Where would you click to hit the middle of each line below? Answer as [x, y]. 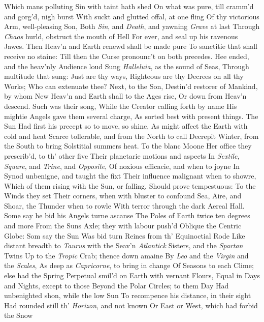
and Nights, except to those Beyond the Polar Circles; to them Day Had [117, 285]
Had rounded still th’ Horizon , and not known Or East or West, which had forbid [131, 305]
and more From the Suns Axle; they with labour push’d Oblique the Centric [123, 226]
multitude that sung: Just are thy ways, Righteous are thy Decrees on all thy [124, 76]
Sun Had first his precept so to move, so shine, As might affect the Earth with [126, 126]
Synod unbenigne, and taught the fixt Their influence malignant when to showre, [130, 176]
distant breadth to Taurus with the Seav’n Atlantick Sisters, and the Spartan [124, 245]
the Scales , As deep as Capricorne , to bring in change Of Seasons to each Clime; [129, 265]
